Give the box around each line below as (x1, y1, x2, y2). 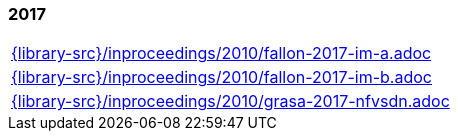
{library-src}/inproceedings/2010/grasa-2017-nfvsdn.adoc (11, 91, 450, 112)
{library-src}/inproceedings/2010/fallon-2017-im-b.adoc (11, 67, 432, 88)
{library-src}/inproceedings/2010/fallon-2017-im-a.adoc (11, 43, 432, 64)
